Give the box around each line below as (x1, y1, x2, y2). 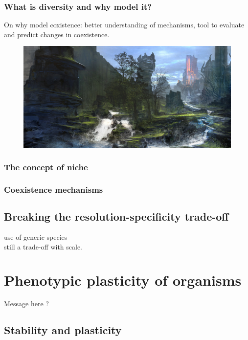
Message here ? (4, 298, 49, 309)
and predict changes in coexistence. (4, 29, 110, 39)
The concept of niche (4, 161, 88, 173)
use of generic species (4, 232, 68, 242)
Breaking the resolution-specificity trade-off (4, 209, 229, 224)
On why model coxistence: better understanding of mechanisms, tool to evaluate (4, 20, 245, 30)
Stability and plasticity (4, 322, 122, 338)
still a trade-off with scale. (4, 241, 83, 251)
